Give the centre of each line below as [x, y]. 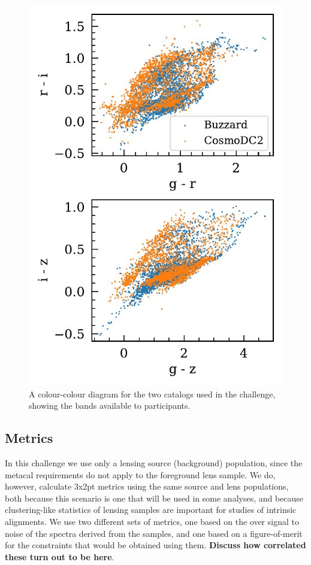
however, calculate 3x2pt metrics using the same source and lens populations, [147, 486]
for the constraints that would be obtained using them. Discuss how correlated [155, 545]
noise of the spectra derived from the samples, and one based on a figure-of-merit [154, 533]
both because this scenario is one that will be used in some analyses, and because [154, 498]
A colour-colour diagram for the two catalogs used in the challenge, [152, 394]
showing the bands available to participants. [110, 405]
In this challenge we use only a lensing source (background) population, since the [154, 462]
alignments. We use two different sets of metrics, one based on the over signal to [152, 521]
